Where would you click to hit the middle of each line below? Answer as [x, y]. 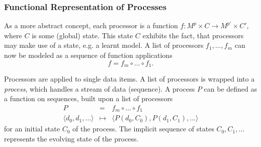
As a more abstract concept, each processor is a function [91, 25]
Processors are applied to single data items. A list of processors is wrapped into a [129, 79]
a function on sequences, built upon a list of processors [89, 98]
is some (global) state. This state [82, 35]
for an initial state [32, 129]
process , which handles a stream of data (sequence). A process [100, 88]
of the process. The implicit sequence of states [143, 129]
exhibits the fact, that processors [193, 35]
